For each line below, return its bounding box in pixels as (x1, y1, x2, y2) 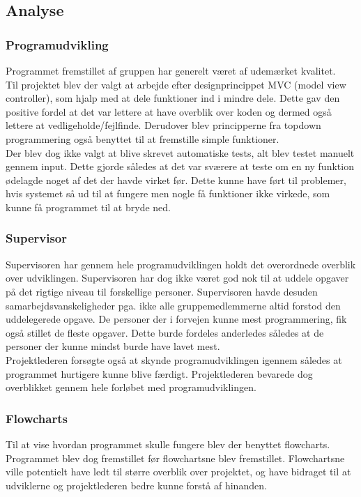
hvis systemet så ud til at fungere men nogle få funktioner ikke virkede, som (6, 186, 330, 201)
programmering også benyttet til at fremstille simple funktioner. (6, 131, 279, 146)
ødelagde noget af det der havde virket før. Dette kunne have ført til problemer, (6, 172, 346, 187)
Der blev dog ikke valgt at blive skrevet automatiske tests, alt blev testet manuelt (6, 145, 355, 160)
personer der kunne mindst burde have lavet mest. (6, 339, 220, 353)
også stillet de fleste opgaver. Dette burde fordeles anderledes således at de (6, 325, 324, 339)
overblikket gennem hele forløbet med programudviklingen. (6, 380, 256, 395)
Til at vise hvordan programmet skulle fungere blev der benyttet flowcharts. (6, 436, 330, 451)
